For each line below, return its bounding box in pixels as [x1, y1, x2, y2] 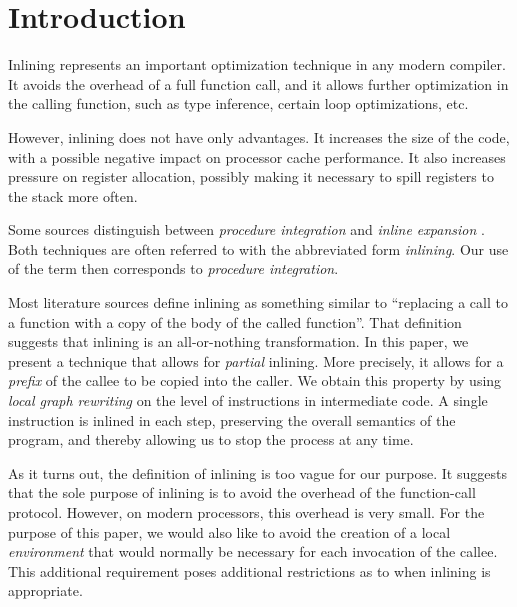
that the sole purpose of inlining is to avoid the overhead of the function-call [8, 482, 476, 503]
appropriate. [8, 580, 83, 601]
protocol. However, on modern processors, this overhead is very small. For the [8, 502, 485, 522]
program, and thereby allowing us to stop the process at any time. [8, 429, 414, 450]
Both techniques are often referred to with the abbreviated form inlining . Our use [8, 238, 509, 259]
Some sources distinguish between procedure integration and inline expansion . [8, 219, 485, 240]
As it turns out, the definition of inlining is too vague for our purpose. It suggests [8, 462, 507, 483]
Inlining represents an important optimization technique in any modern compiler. [8, 54, 506, 75]
